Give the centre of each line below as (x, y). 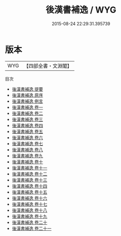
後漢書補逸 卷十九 (29, 216)
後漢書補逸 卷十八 (29, 210)
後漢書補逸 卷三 (27, 119)
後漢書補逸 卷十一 (29, 168)
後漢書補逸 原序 (27, 95)
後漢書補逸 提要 (27, 89)
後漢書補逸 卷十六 (29, 198)
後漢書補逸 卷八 (27, 149)
